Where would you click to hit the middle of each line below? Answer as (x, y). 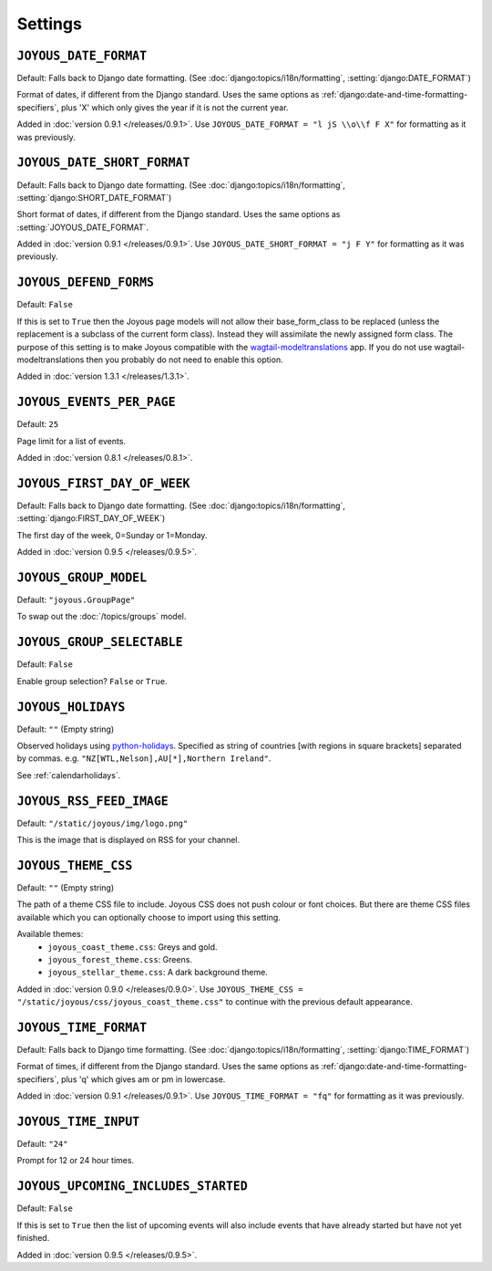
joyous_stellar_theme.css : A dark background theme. (158, 973)
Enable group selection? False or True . (92, 681)
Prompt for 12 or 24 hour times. (76, 1161)
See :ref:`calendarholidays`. (69, 775)
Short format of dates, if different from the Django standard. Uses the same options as (179, 214)
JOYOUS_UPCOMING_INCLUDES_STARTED (132, 1187)
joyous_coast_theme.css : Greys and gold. (133, 947)
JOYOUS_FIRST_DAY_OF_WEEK (103, 483)
